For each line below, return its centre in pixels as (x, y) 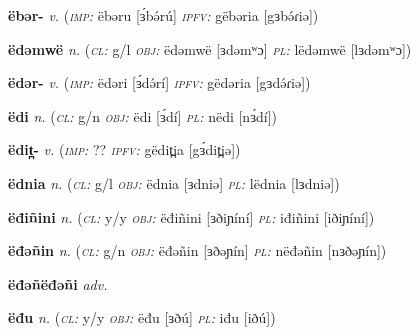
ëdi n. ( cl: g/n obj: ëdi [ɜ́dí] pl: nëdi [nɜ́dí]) (143, 115)
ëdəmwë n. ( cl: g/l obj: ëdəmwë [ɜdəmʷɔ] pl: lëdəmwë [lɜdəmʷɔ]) (210, 48)
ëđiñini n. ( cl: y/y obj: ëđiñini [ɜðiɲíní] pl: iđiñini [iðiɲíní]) (191, 216)
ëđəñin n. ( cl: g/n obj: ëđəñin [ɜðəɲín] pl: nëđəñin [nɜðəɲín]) (197, 250)
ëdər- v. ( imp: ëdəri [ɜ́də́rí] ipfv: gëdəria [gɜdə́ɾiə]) (159, 82)
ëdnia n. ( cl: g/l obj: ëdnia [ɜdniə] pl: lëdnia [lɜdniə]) (174, 182)
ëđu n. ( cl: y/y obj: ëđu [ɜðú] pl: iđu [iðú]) (142, 317)
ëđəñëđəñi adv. (58, 283)
